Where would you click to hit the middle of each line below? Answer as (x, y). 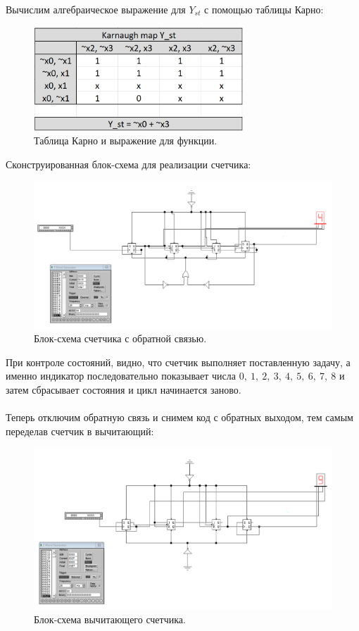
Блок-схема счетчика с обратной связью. (120, 338)
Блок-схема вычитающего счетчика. (110, 619)
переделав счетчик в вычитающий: (80, 431)
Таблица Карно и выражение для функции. (126, 140)
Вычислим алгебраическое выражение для (96, 9)
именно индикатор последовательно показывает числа (121, 376)
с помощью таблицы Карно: (264, 9)
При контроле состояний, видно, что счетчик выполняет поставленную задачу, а (178, 362)
